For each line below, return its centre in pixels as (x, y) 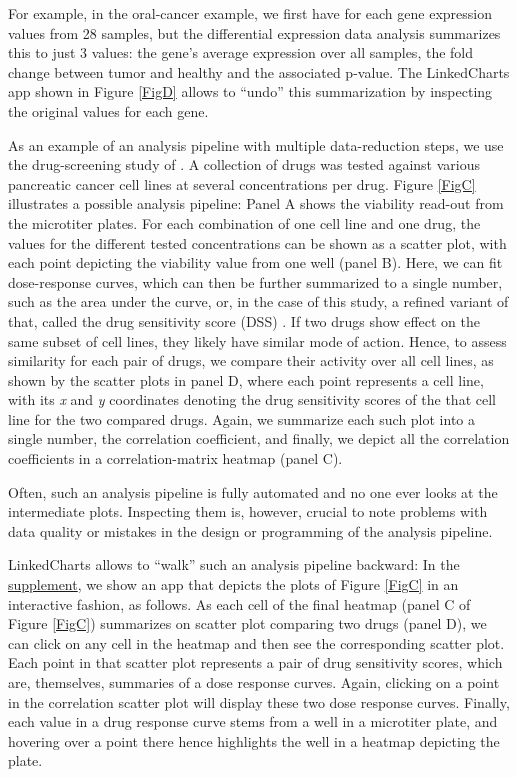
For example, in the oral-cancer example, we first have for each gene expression (250, 13)
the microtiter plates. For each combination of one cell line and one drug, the (244, 222)
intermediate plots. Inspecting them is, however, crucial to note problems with (248, 511)
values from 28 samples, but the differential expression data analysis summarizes (254, 32)
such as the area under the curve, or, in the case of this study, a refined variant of (258, 301)
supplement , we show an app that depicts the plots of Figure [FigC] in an (233, 584)
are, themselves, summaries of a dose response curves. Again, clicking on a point (254, 682)
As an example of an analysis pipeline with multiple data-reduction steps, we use (256, 144)
